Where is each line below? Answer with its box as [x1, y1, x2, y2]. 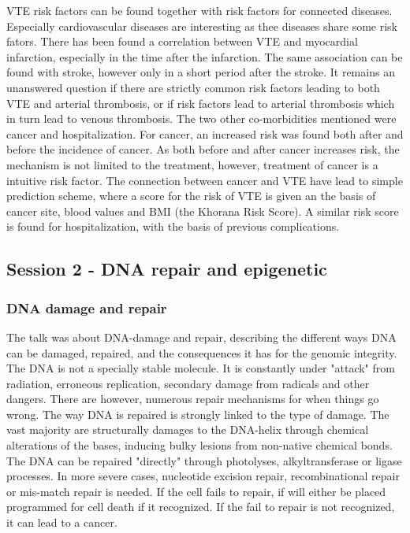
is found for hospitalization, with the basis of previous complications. [6, 218, 340, 235]
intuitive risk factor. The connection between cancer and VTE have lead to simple [6, 172, 403, 188]
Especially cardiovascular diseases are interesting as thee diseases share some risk [6, 17, 398, 34]
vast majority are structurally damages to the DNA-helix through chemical [6, 421, 369, 438]
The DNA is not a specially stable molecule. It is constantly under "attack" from [6, 360, 395, 376]
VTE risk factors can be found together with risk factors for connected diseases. [6, 2, 393, 18]
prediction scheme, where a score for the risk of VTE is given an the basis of [6, 187, 376, 204]
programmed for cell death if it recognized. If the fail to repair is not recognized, [6, 498, 395, 515]
